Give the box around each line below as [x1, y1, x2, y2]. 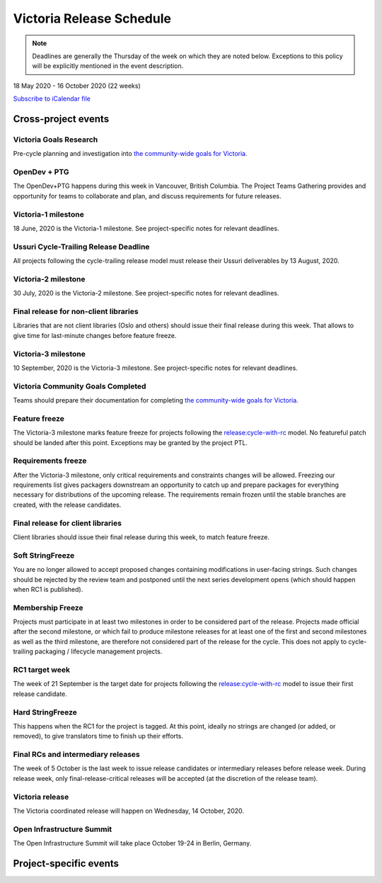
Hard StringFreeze [13, 707, 78, 717]
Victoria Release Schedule [13, 11, 171, 26]
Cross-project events [13, 113, 110, 125]
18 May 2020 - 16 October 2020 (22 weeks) [13, 81, 141, 90]
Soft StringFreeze [13, 550, 75, 560]
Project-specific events [13, 857, 120, 870]
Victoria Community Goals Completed [13, 381, 146, 391]
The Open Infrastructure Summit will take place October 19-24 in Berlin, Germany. [13, 839, 252, 848]
